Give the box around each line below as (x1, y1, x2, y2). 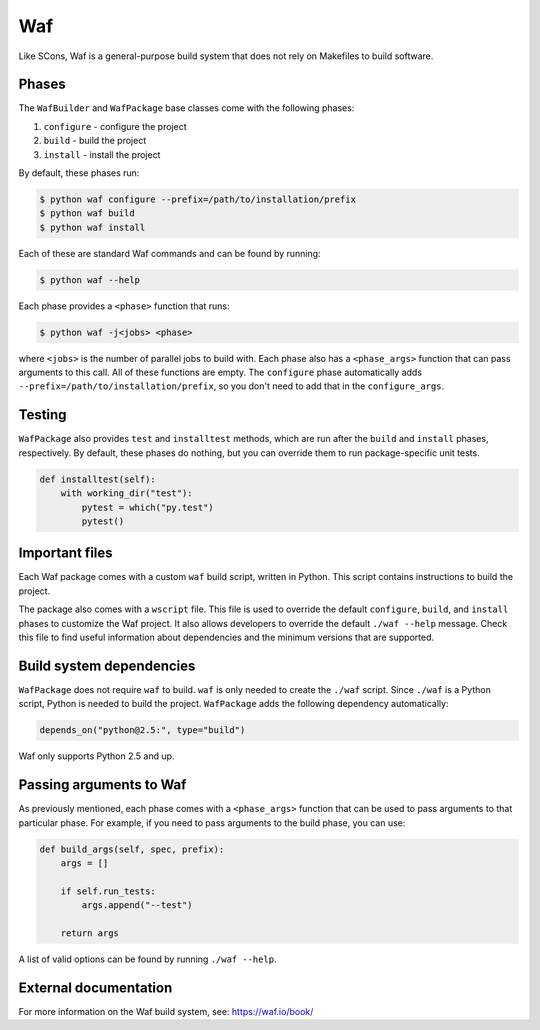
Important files (18, 545, 114, 562)
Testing (18, 406, 67, 424)
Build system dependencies (18, 657, 196, 674)
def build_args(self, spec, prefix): (39, 843, 225, 855)
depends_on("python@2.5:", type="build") (39, 725, 246, 736)
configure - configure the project (43, 120, 187, 132)
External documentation (18, 979, 173, 996)
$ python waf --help (39, 274, 140, 285)
